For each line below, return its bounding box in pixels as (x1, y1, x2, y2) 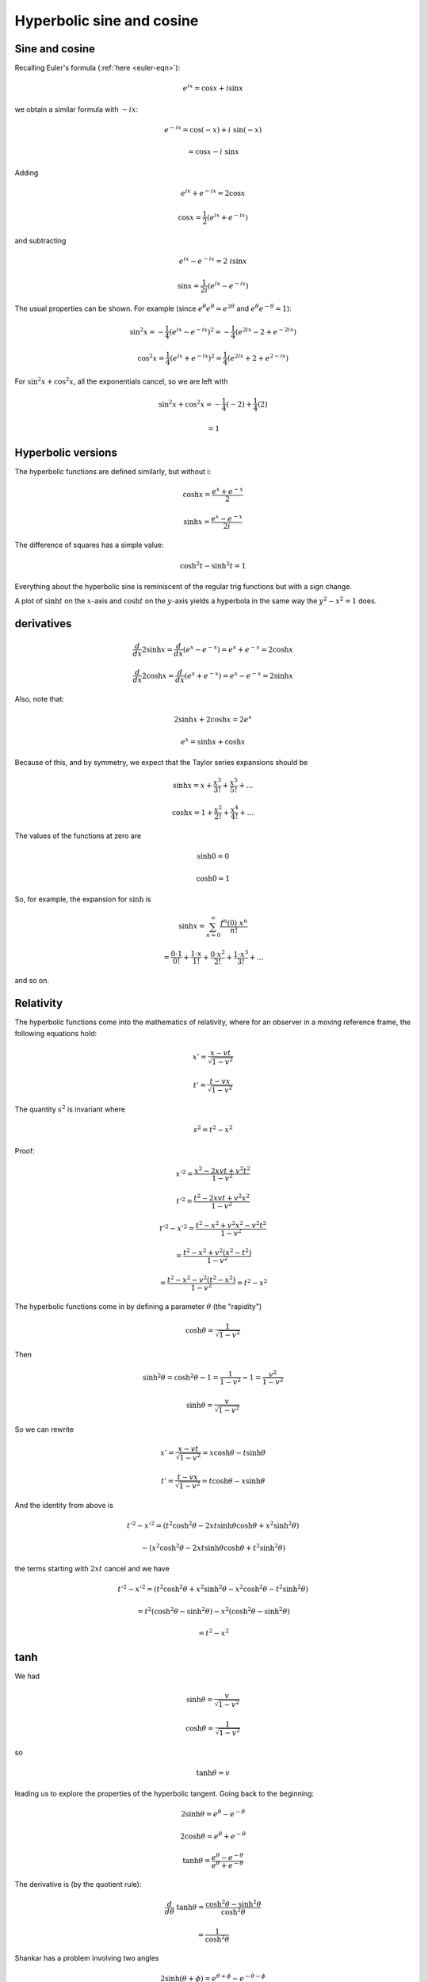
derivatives (14, 617, 72, 630)
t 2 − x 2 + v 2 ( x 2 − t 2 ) (182, 1247, 252, 1257)
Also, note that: (14, 694, 65, 704)
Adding (14, 167, 39, 178)
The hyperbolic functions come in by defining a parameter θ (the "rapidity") (14, 1302, 262, 1311)
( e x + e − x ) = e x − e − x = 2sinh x (184, 670, 293, 680)
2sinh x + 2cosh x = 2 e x (174, 714, 253, 725)
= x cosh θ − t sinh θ (202, 1448, 266, 1458)
